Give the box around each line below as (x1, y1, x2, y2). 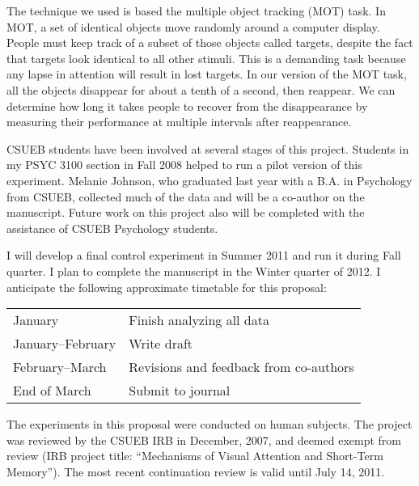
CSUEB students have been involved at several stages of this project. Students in (6, 140, 409, 157)
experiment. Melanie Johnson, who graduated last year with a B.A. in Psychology (6, 171, 413, 188)
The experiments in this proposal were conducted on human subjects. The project (6, 416, 413, 433)
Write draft (129, 334, 193, 353)
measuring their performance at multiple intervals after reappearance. (6, 113, 352, 130)
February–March (13, 357, 107, 377)
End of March (13, 381, 91, 400)
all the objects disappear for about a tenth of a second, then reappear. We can (6, 81, 396, 98)
